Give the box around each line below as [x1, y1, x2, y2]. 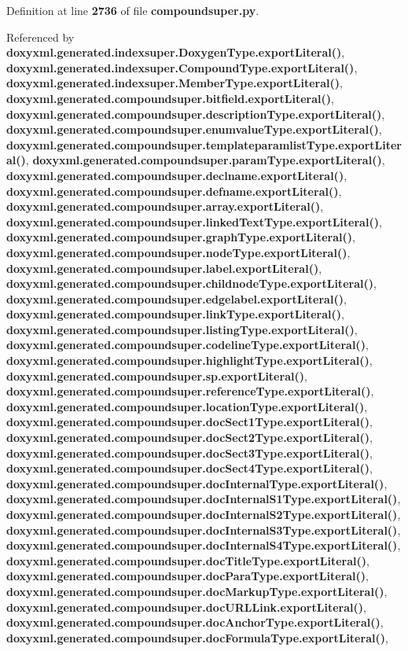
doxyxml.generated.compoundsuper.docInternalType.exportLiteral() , [6, 475, 388, 491]
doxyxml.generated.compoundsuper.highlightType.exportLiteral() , [6, 352, 373, 369]
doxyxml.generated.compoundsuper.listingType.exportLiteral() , [6, 321, 358, 337]
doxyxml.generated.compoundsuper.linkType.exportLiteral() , [6, 306, 344, 322]
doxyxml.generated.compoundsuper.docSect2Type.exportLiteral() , [6, 429, 373, 446]
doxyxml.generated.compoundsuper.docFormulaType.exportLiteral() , [6, 629, 388, 645]
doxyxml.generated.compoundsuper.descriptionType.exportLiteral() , [6, 105, 385, 122]
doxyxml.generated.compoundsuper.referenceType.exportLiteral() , [6, 383, 374, 399]
